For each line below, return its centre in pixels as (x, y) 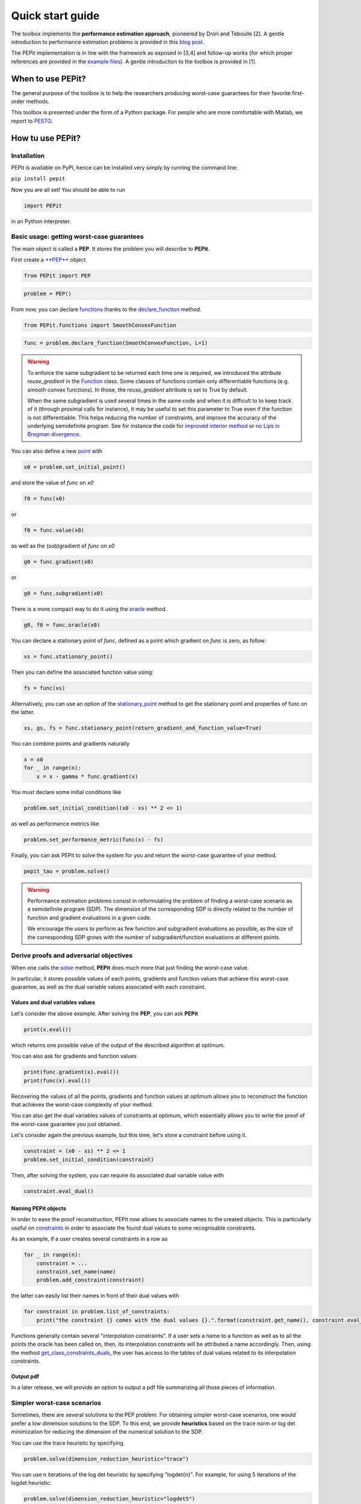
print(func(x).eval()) (57, 1080)
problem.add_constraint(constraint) (90, 1280)
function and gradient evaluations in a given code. (89, 917)
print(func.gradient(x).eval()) (72, 1072)
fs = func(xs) (45, 688)
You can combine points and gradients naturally (70, 744)
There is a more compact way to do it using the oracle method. (89, 609)
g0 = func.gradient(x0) (59, 562)
